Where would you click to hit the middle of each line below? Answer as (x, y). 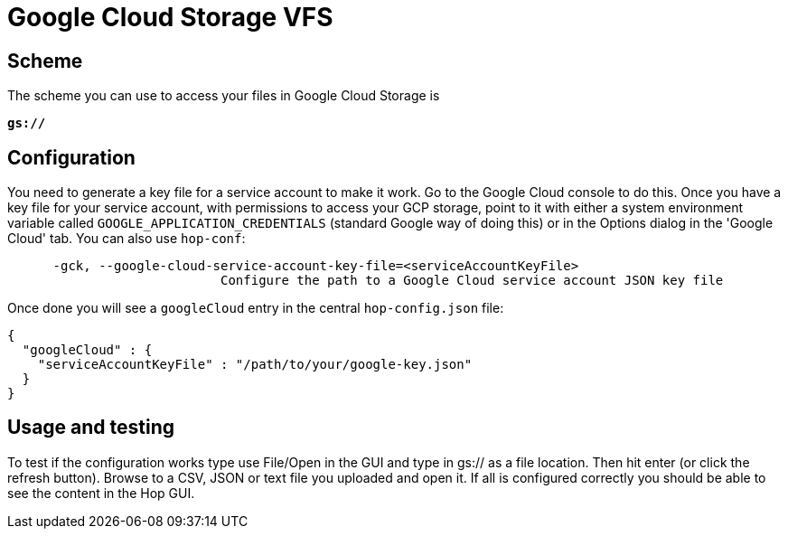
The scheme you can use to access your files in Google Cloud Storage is (224, 96)
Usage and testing (91, 428)
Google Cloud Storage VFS (170, 17)
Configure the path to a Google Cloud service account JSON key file (472, 281)
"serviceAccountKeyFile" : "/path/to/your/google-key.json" (255, 365)
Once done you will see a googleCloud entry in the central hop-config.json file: (256, 308)
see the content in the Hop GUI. (101, 493)
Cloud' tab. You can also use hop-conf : (127, 239)
